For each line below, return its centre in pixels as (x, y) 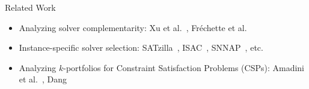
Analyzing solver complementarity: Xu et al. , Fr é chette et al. (133, 27)
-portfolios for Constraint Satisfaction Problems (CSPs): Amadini (184, 67)
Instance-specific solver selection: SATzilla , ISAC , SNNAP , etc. (141, 47)
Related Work (30, 7)
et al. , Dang (43, 79)
